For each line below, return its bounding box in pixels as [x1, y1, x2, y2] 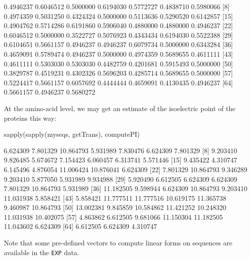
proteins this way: [4, 113, 57, 123]
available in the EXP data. [4, 247, 79, 257]
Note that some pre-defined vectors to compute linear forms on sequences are [4, 238, 233, 248]
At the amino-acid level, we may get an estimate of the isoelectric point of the [4, 103, 236, 113]
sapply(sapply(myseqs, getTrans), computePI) [4, 129, 140, 139]
